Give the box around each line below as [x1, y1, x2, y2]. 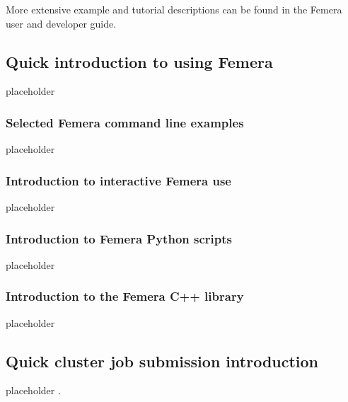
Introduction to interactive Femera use [6, 171, 231, 189]
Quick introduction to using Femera [6, 50, 273, 72]
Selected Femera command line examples [6, 113, 244, 131]
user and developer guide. [6, 16, 117, 30]
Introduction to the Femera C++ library [6, 287, 244, 305]
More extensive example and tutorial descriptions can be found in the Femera [6, 2, 342, 16]
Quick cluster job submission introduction [6, 350, 319, 372]
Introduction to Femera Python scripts [6, 229, 232, 247]
